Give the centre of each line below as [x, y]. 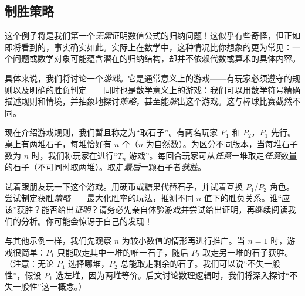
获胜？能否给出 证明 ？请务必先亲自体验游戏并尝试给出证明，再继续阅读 [152, 209]
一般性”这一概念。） [50, 286]
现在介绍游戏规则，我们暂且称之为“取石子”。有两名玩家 [111, 132]
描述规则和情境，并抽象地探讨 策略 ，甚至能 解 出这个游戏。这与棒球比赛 [140, 101]
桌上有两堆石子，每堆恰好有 [58, 143]
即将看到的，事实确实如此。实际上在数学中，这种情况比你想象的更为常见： [148, 47]
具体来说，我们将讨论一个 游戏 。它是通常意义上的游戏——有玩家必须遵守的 [148, 78]
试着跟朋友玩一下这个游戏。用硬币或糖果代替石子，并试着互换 [124, 186]
